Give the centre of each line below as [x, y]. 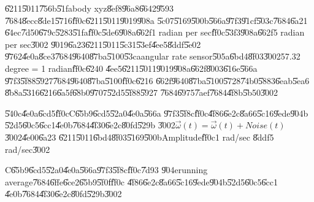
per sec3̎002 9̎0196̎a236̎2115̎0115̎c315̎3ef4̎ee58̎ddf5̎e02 [103, 44]
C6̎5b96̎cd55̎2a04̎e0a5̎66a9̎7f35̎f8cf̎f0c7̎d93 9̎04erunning [106, 170]
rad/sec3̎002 [28, 149]
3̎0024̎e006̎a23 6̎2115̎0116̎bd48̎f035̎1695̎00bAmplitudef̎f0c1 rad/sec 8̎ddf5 [140, 137]
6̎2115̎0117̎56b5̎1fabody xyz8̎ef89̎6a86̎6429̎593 [89, 8]
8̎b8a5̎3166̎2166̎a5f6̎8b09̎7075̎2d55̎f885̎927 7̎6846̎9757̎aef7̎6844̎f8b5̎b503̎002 [141, 92]
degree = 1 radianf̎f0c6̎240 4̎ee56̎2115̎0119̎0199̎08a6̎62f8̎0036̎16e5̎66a [131, 68]
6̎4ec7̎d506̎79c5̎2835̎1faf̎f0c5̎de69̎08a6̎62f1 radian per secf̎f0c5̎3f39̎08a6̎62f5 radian [155, 32]
